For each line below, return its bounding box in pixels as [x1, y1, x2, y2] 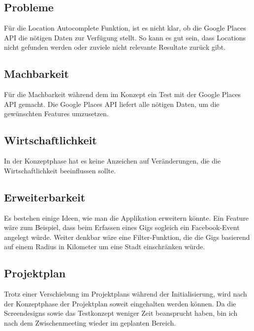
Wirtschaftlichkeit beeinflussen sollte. [4, 165, 116, 175]
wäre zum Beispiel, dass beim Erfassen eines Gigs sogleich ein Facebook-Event [4, 222, 240, 232]
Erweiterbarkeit [4, 189, 86, 204]
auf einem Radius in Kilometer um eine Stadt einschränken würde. [4, 241, 205, 252]
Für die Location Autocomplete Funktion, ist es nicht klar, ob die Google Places [4, 23, 246, 33]
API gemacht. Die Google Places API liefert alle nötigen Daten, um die [4, 99, 220, 109]
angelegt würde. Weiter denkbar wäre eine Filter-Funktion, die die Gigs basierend [4, 232, 250, 242]
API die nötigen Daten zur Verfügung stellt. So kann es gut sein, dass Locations [4, 32, 246, 42]
